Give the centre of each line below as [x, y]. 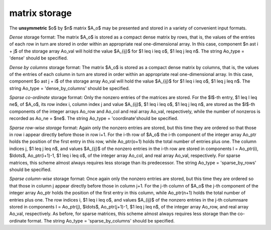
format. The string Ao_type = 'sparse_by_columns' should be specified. [101, 220]
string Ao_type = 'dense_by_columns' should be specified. [70, 88]
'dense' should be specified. [39, 58]
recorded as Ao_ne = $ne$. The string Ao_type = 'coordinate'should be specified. [94, 118]
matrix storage [41, 13]
